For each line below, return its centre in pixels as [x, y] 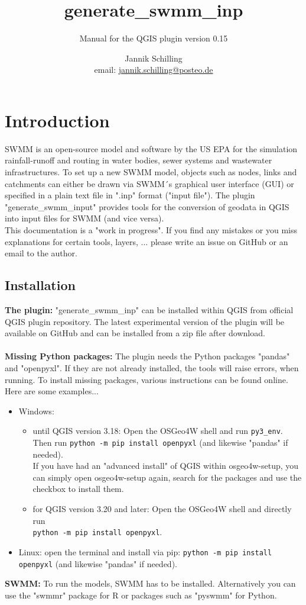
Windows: [36, 411]
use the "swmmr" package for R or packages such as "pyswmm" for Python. [141, 595]
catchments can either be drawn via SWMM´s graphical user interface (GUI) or [149, 183]
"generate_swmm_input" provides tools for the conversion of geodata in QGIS [147, 206]
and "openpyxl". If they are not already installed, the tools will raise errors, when [152, 367]
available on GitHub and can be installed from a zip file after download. [135, 333]
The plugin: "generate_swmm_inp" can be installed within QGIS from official [149, 309]
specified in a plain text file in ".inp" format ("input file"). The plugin [130, 195]
